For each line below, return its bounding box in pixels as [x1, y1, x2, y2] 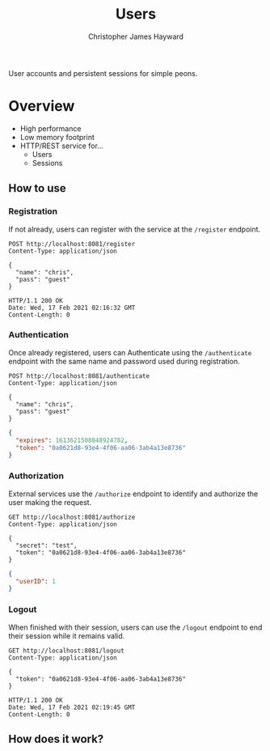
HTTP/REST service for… [19, 141, 103, 151]
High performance [19, 123, 82, 134]
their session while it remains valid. [8, 630, 125, 640]
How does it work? [8, 732, 104, 745]
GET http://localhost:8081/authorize [8, 513, 136, 521]
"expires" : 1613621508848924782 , [15, 436, 129, 444]
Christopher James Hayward [87, 32, 184, 41]
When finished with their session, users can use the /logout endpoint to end [8, 622, 263, 632]
